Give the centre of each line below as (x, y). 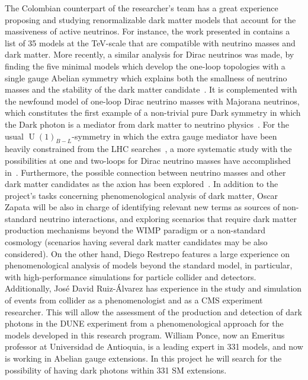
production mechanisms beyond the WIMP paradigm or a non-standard (135, 230)
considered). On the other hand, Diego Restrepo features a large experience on (147, 253)
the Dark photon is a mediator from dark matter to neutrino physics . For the (147, 124)
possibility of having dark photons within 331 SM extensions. (116, 370)
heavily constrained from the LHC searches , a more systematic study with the (148, 149)
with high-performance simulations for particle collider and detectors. (131, 276)
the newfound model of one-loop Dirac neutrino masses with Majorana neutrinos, (152, 101)
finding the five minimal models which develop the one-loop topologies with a (145, 66)
